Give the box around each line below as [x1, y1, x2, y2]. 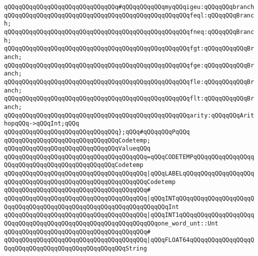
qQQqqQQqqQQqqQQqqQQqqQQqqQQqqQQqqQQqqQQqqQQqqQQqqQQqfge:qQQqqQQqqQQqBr [4, 61, 255, 69]
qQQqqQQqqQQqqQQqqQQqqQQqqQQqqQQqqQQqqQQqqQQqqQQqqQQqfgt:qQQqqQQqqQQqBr [4, 45, 255, 52]
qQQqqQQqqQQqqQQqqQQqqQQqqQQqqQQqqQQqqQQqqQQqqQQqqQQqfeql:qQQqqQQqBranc [4, 11, 255, 19]
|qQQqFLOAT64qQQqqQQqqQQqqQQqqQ [147, 236, 255, 244]
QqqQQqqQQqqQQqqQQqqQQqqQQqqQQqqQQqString [4, 245, 147, 252]
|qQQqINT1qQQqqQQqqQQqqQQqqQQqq [147, 211, 255, 219]
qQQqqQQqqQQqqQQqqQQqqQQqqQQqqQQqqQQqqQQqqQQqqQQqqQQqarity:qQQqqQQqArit [4, 111, 255, 119]
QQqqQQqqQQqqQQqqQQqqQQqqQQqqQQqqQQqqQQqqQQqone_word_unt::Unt [4, 220, 219, 227]
